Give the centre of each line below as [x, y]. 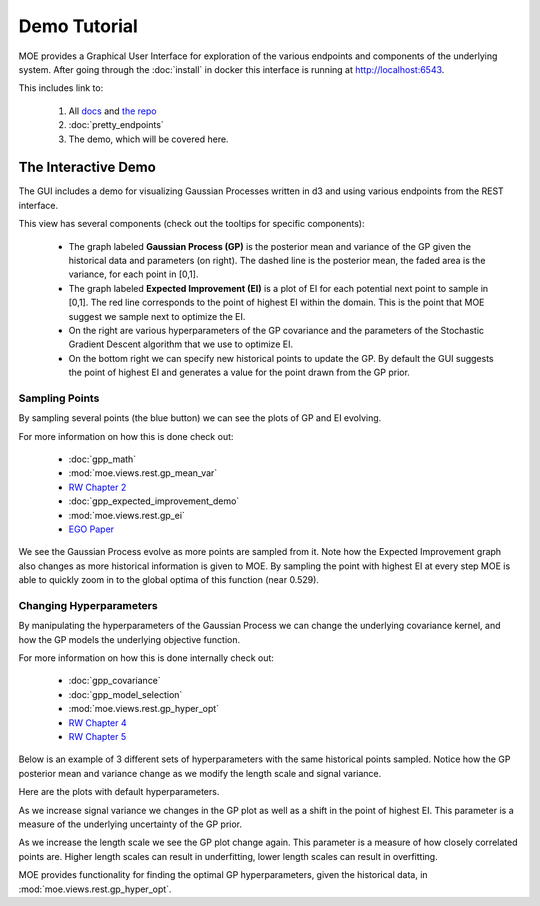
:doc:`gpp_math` [102, 459]
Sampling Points [59, 398]
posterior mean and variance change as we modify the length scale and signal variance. [200, 773]
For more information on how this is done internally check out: [146, 658]
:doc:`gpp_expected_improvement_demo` [154, 501]
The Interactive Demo [87, 167]
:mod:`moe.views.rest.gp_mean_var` [143, 473]
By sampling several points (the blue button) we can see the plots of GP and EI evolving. [200, 418]
